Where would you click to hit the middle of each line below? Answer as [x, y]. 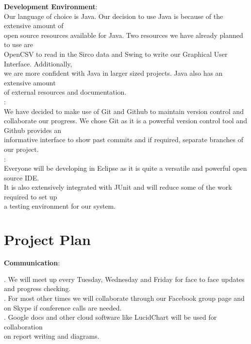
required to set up [31, 196]
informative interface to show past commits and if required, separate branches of [124, 139]
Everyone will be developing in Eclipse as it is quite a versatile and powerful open [125, 168]
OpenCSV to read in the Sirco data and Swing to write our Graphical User [116, 54]
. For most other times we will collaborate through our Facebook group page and [124, 298]
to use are [18, 44]
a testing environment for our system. [60, 206]
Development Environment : [51, 6]
